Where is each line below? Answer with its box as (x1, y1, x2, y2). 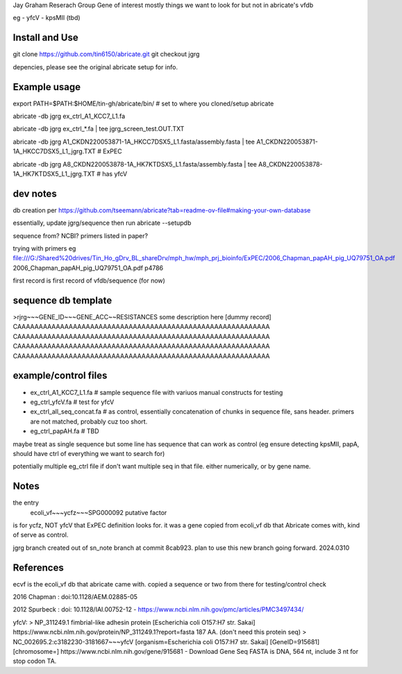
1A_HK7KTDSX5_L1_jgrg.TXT (12, 169, 95, 178)
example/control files (12, 370, 108, 382)
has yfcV (101, 169, 128, 178)
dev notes (12, 187, 57, 199)
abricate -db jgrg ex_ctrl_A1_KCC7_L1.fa (12, 112, 126, 120)
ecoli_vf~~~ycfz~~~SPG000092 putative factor (30, 508, 167, 516)
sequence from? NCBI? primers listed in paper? (12, 231, 149, 239)
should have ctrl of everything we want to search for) (12, 449, 165, 457)
